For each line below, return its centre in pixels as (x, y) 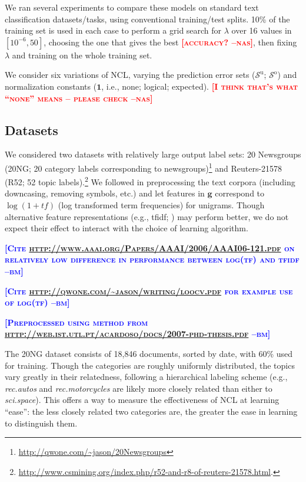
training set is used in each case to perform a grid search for (113, 30)
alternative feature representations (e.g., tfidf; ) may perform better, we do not (147, 216)
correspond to (240, 193)
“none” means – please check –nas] (79, 98)
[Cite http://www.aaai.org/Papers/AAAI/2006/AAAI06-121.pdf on (150, 247)
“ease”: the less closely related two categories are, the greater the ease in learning (151, 411)
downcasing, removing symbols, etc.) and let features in (105, 193)
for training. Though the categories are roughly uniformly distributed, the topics (150, 365)
